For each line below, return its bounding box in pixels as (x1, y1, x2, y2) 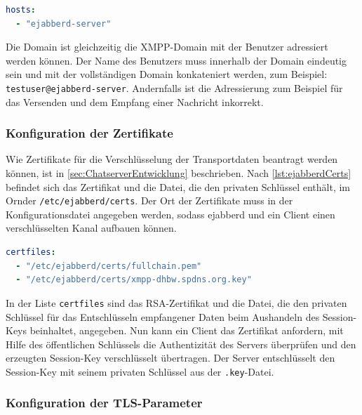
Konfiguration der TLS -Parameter (6, 394, 203, 411)
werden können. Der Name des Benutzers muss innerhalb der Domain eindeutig (6, 53, 347, 67)
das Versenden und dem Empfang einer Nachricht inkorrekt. (6, 94, 264, 109)
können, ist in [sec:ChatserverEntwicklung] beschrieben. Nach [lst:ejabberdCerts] (6, 166, 351, 180)
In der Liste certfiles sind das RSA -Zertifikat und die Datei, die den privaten (6, 295, 347, 310)
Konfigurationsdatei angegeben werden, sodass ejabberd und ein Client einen (6, 206, 335, 221)
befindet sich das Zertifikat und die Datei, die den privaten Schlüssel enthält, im (6, 179, 350, 194)
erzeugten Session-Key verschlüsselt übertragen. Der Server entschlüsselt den (6, 350, 335, 365)
